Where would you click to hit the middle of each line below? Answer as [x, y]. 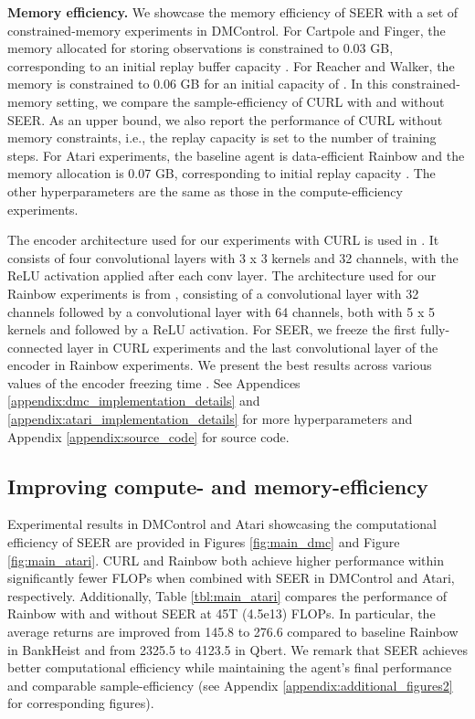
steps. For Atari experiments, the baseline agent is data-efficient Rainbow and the [236, 155]
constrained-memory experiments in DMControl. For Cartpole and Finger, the [227, 30]
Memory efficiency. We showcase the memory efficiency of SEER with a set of [233, 12]
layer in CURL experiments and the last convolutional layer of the [253, 347]
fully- [435, 329]
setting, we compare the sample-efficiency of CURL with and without [251, 101]
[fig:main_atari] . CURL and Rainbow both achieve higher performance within [226, 560]
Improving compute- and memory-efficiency [218, 486]
